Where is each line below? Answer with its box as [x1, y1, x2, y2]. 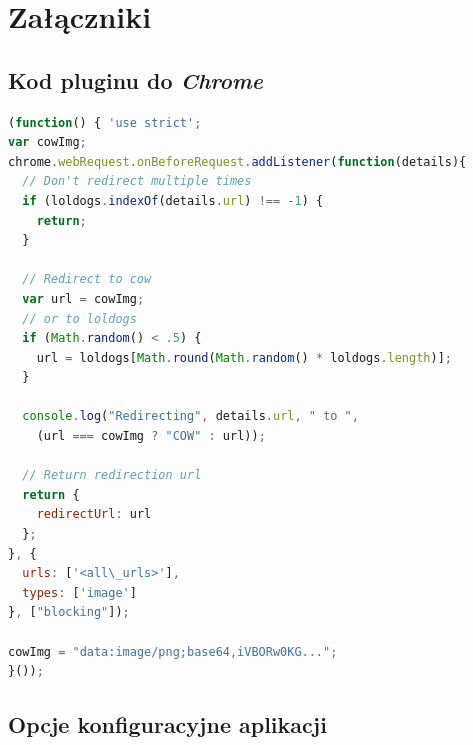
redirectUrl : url [36, 507, 152, 522]
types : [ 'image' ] [22, 585, 137, 600]
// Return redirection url [22, 468, 202, 483]
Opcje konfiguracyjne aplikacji [8, 709, 327, 740]
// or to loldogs [22, 311, 137, 326]
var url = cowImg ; [22, 291, 145, 306]
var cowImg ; [8, 135, 87, 150]
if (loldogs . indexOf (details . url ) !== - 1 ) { [22, 193, 324, 208]
